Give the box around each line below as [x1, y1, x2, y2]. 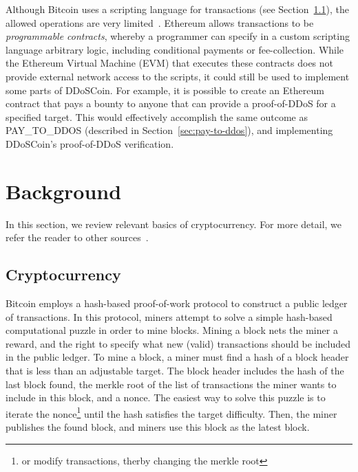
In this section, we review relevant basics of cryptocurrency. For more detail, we [6, 216, 342, 231]
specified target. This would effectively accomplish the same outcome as [6, 109, 308, 124]
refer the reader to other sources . [6, 230, 149, 245]
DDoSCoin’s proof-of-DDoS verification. [6, 136, 174, 150]
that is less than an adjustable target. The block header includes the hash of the [6, 363, 344, 378]
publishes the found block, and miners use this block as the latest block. [6, 420, 310, 434]
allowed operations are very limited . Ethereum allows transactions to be [6, 15, 314, 30]
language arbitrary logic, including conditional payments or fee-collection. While [6, 42, 344, 56]
